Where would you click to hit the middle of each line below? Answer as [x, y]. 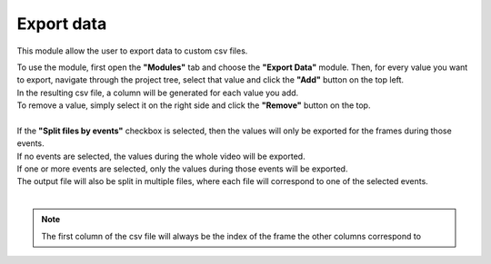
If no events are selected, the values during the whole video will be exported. [161, 156]
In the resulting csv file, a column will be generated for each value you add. [158, 93]
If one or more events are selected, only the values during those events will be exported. [182, 169]
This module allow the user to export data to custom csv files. [132, 51]
